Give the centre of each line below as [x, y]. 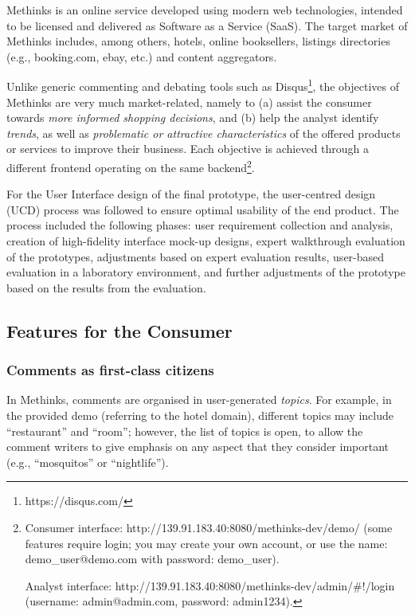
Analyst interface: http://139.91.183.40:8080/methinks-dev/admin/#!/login [210, 585]
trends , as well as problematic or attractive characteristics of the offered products [204, 133]
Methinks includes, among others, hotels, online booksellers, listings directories [198, 41]
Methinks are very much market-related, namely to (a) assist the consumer [189, 102]
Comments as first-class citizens [110, 370]
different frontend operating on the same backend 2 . [131, 166]
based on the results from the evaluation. [106, 287]
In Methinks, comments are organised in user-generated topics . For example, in [199, 400]
